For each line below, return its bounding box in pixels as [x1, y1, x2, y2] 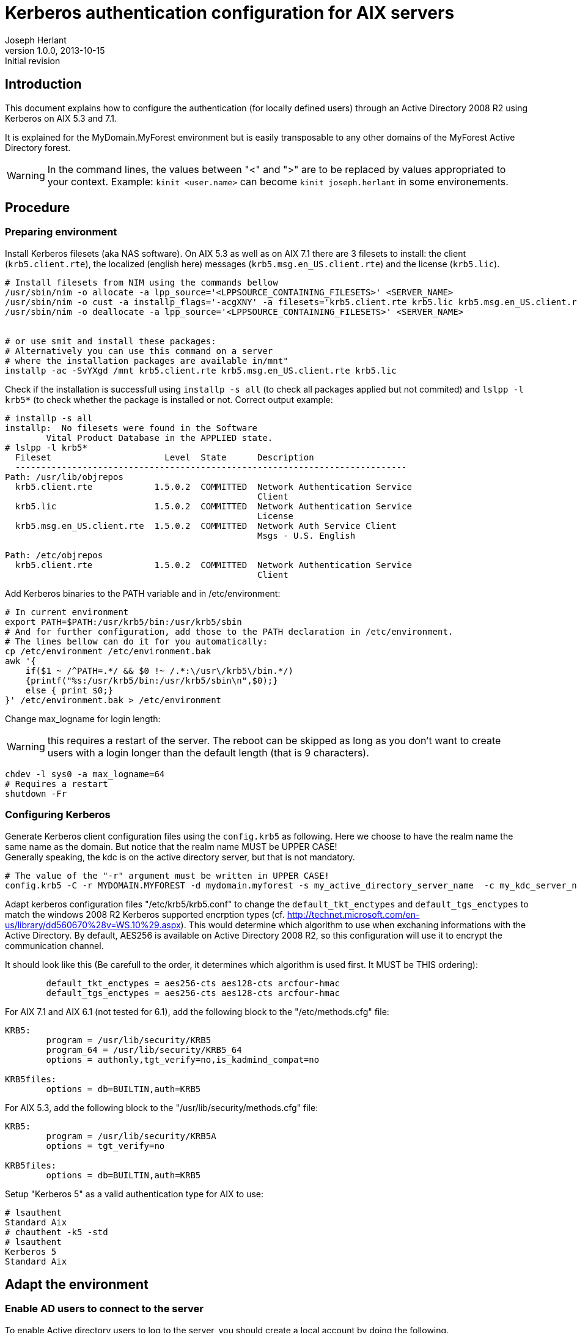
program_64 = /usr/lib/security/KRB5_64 [46, 1044, 242, 1055]
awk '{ [5, 655, 36, 666]
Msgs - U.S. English [257, 530, 356, 541]
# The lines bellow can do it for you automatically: [5, 636, 268, 646]
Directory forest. [5, 142, 71, 153]
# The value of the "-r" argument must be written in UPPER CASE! [5, 870, 330, 881]
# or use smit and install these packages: [5, 336, 216, 346]
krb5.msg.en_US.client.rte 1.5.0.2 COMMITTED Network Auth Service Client [15, 520, 397, 531]
